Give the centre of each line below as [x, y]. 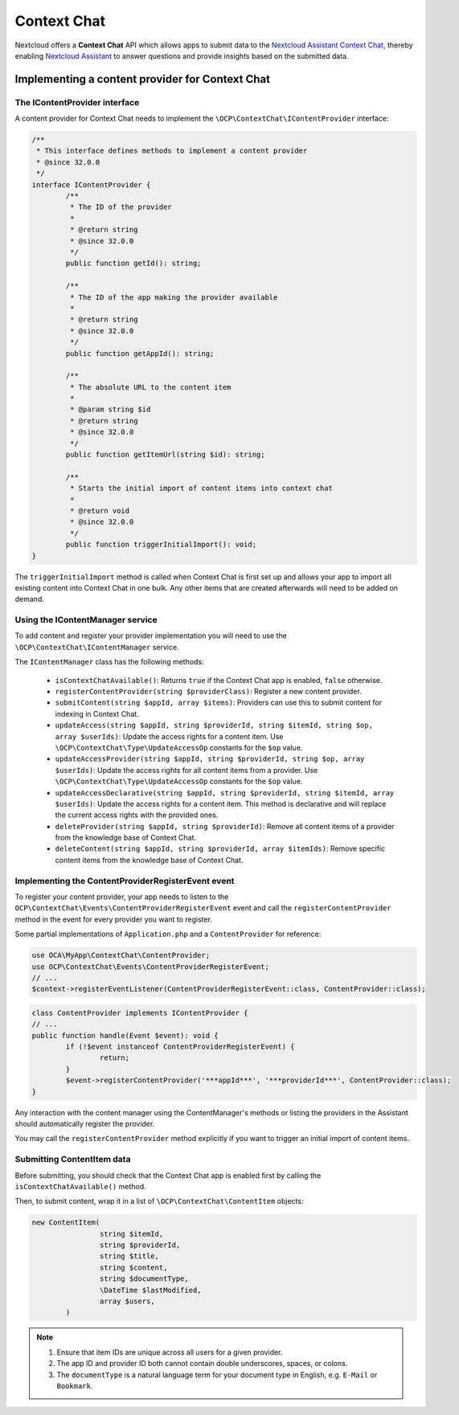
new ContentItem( [66, 1223]
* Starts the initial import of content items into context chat [201, 489]
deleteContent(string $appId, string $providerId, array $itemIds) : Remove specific [220, 849]
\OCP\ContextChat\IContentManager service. [97, 647]
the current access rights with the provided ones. [137, 815]
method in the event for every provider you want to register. [114, 919]
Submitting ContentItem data [73, 1159]
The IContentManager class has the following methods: [109, 662]
